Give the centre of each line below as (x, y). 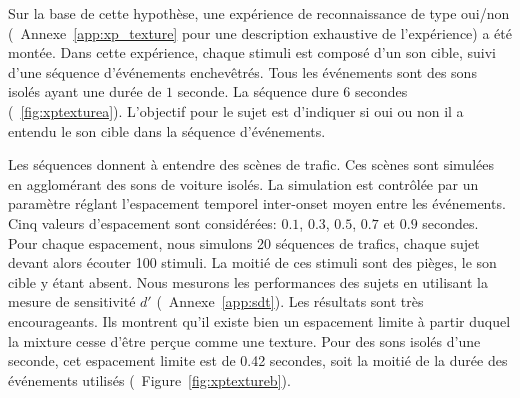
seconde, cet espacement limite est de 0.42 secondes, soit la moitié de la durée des (258, 360)
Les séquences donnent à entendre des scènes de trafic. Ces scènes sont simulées (251, 164)
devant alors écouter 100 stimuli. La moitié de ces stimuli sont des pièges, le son (252, 262)
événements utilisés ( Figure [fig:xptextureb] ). (149, 379)
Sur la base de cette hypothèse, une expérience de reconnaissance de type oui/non (259, 13)
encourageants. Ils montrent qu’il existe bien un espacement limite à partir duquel (259, 320)
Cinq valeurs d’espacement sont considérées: (142, 222)
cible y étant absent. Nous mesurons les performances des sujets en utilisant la (248, 281)
